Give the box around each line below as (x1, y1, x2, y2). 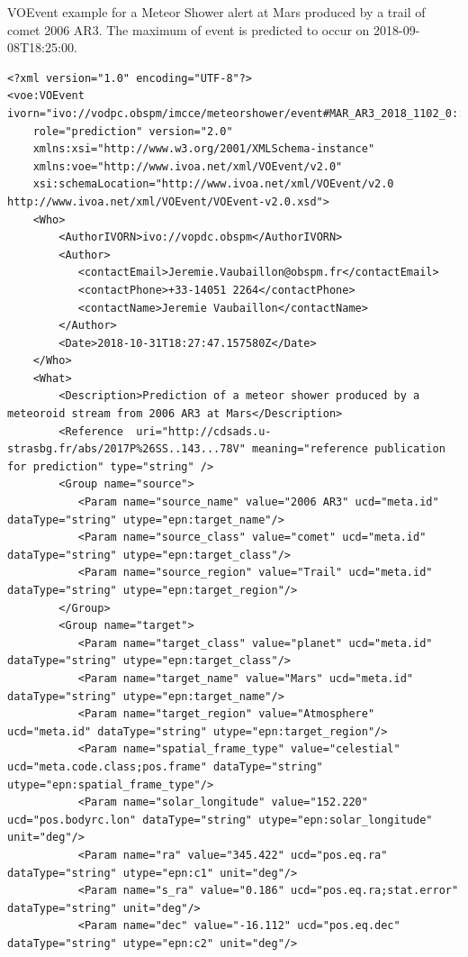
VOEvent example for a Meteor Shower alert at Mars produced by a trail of (7, 3, 426, 21)
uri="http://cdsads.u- (136, 424, 272, 438)
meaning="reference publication (252, 442, 445, 456)
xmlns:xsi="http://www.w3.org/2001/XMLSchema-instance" (32, 142, 375, 156)
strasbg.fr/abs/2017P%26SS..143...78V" (7, 442, 246, 456)
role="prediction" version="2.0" (32, 124, 233, 138)
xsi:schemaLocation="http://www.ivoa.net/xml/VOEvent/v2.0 (32, 178, 394, 191)
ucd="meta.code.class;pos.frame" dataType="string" (7, 760, 323, 773)
